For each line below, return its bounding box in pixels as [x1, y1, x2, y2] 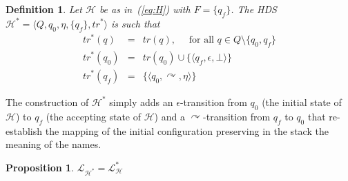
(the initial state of [262, 94, 342, 109]
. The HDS [231, 2, 277, 16]
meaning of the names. [6, 137, 101, 151]
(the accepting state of [46, 109, 141, 123]
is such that [111, 16, 160, 30]
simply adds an [109, 94, 173, 109]
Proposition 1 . [6, 160, 74, 174]
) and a [154, 109, 185, 123]
